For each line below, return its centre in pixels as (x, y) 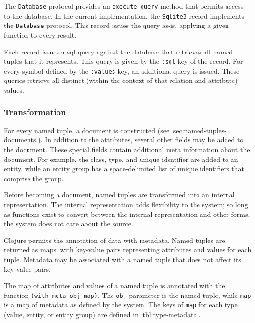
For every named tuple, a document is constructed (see (87, 130)
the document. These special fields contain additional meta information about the (127, 149)
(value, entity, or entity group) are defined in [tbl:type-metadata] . (102, 314)
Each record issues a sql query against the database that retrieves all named (119, 51)
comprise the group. (34, 178)
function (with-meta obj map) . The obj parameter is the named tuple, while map (127, 295)
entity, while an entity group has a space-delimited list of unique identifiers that (124, 169)
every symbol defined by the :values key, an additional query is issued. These (122, 70)
